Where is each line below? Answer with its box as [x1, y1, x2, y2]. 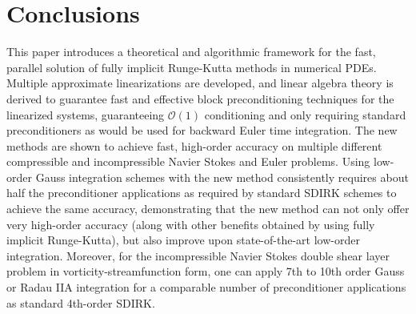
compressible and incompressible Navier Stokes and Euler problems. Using [6, 153, 370, 170]
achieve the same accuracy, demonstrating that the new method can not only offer [6, 200, 410, 217]
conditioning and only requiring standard [204, 106, 406, 123]
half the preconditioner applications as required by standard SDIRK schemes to [6, 184, 397, 201]
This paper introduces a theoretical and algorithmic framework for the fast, [6, 43, 376, 60]
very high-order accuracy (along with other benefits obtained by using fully [6, 215, 375, 232]
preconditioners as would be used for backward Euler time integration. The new [6, 122, 398, 139]
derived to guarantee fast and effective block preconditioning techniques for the [6, 90, 394, 107]
